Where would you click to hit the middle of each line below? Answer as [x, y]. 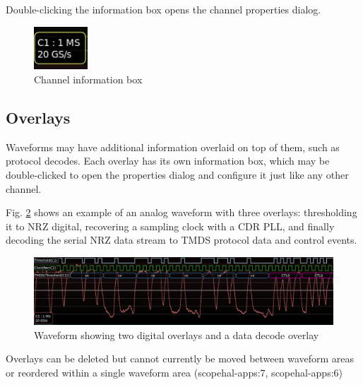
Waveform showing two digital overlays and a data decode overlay [177, 334]
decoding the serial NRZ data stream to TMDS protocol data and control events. [181, 240]
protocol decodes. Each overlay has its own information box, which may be [168, 161]
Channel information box [88, 79]
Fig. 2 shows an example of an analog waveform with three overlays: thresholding [181, 212]
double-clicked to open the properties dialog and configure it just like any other [177, 175]
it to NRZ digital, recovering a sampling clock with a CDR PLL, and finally [170, 226]
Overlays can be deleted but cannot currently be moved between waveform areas [180, 359]
